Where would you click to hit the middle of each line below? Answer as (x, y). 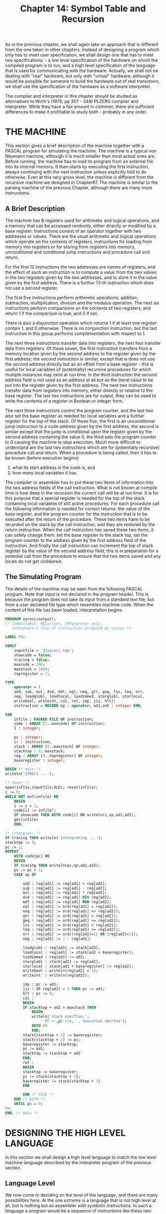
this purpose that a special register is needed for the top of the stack (75, 498)
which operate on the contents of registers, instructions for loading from (79, 241)
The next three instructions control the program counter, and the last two (79, 410)
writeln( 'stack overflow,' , (61, 1017)
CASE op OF (25, 875)
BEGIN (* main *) (23, 769)
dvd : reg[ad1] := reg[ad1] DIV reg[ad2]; (67, 897)
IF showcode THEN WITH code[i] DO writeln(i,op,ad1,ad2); (75, 815)
